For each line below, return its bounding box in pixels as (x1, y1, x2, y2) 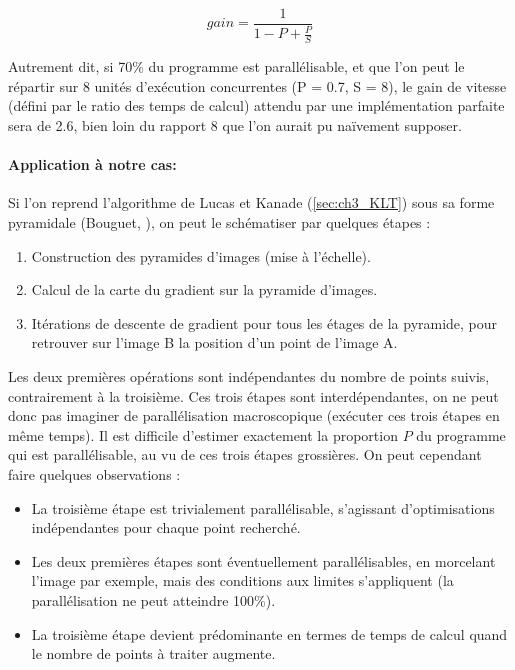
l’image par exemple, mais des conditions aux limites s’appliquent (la (31, 570, 454, 591)
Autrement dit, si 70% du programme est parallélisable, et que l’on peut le (8, 56, 465, 77)
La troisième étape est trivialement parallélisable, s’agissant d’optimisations (31, 497, 495, 518)
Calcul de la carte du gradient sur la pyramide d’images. (31, 279, 378, 300)
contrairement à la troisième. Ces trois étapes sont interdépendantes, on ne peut (8, 385, 499, 406)
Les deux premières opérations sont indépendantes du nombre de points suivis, (8, 365, 490, 386)
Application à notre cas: (8, 154, 177, 175)
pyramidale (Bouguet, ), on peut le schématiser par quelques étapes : (8, 212, 431, 233)
